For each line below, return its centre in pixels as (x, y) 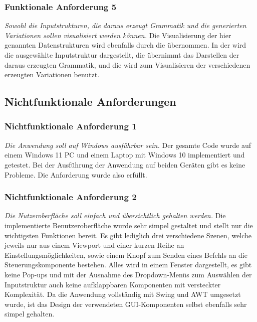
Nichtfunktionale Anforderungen (90, 102)
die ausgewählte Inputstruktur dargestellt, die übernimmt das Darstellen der (122, 55)
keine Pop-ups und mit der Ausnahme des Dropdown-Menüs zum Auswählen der (128, 274)
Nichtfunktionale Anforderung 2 (71, 197)
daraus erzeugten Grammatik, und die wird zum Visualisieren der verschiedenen (127, 64)
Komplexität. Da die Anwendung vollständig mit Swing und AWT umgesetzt (123, 294)
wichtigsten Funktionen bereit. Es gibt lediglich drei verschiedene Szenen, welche (128, 235)
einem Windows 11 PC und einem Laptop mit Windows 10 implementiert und (125, 155)
